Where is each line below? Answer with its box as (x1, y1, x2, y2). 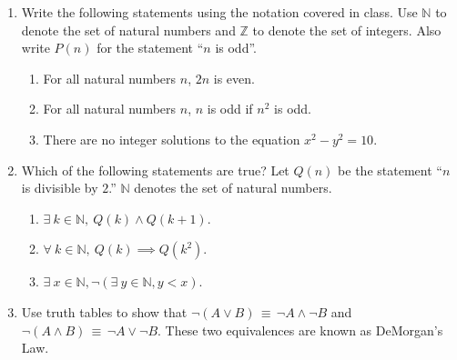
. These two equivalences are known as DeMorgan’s (157, 320, 443, 339)
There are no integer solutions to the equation (43, 129, 300, 148)
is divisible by (21, 178, 98, 197)
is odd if (207, 99, 253, 118)
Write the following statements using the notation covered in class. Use (21, 3, 418, 21)
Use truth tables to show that (21, 302, 188, 321)
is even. (213, 68, 255, 87)
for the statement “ (96, 38, 204, 57)
